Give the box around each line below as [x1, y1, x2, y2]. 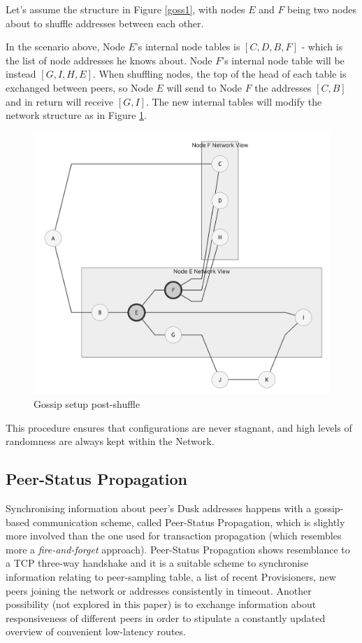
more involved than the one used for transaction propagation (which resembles [6, 528, 342, 543]
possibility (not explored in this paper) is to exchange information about [6, 597, 317, 612]
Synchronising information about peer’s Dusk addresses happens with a [6, 501, 312, 515]
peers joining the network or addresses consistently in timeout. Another [6, 583, 312, 598]
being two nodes [287, 2, 356, 16]
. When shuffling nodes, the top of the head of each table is [92, 66, 347, 81]
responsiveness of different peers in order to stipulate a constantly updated [6, 610, 326, 625]
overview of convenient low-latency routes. [6, 624, 186, 639]
